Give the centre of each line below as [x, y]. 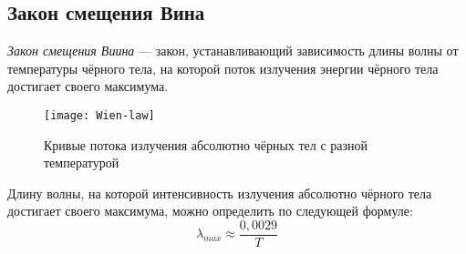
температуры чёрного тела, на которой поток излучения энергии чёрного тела [223, 68]
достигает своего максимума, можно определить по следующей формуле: [210, 211]
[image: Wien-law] [99, 115]
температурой [82, 163]
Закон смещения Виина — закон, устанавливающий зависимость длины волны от [233, 51]
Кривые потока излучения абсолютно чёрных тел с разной [206, 144]
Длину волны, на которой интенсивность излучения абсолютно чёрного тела [220, 193]
